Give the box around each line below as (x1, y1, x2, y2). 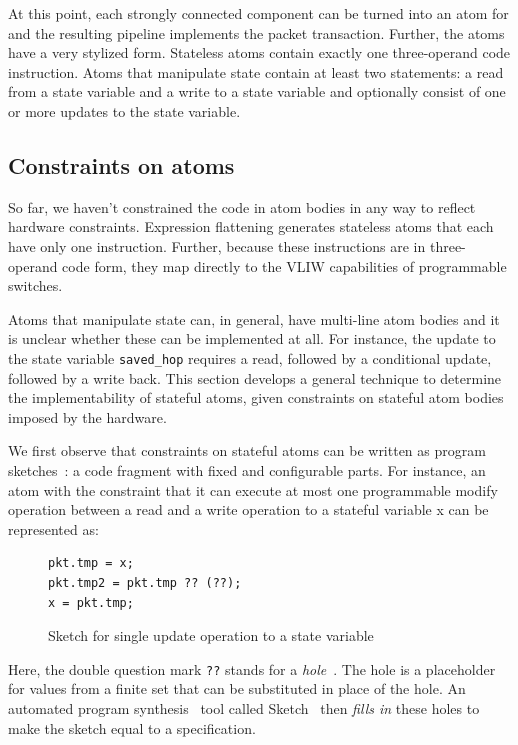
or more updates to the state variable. (8, 100, 241, 121)
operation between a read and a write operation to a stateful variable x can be (8, 499, 489, 520)
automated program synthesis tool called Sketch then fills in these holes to (8, 697, 480, 718)
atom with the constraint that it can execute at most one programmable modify (8, 479, 498, 500)
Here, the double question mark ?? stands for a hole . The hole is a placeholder (8, 658, 496, 679)
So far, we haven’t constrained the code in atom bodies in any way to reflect (8, 196, 476, 217)
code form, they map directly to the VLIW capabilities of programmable (62, 255, 507, 276)
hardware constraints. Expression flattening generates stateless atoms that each (8, 216, 494, 237)
